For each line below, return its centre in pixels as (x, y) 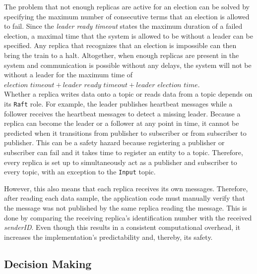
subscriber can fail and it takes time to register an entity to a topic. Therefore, (124, 152)
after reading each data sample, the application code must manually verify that (125, 198)
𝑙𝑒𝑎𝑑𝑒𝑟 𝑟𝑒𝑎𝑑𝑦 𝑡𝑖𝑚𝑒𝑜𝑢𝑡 (95, 85)
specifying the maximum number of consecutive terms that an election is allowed (127, 16)
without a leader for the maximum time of (68, 75)
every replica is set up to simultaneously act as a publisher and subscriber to (121, 162)
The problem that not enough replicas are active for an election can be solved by (127, 6)
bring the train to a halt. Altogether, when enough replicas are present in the (122, 55)
